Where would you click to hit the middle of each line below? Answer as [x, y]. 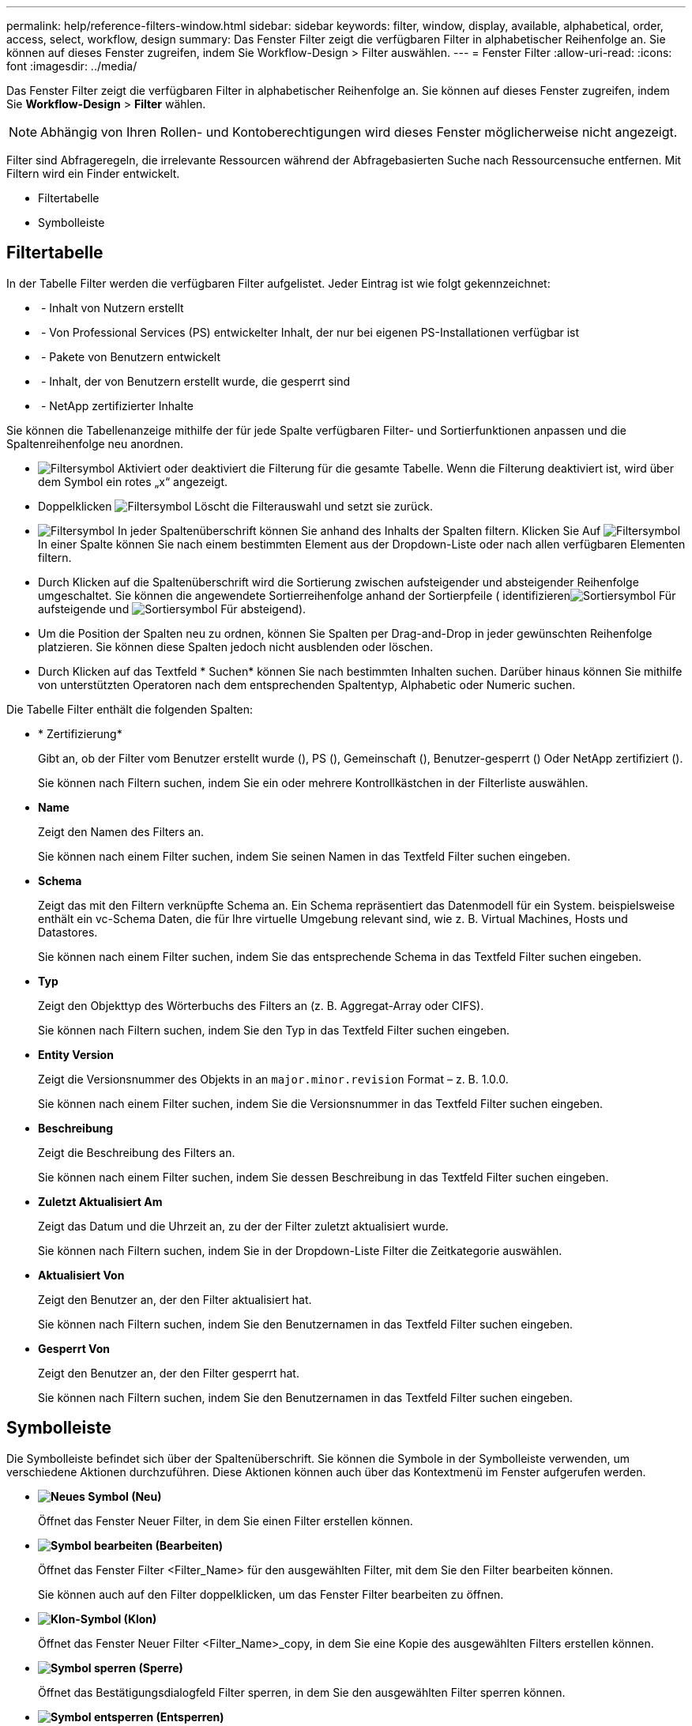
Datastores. [68, 932]
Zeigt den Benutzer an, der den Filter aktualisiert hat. [175, 1299]
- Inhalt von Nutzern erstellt [112, 307]
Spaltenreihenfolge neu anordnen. [95, 443]
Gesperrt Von [74, 1348]
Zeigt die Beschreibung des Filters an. [137, 1152]
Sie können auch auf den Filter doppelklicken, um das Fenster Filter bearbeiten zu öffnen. [271, 1594]
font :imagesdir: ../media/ [72, 66]
